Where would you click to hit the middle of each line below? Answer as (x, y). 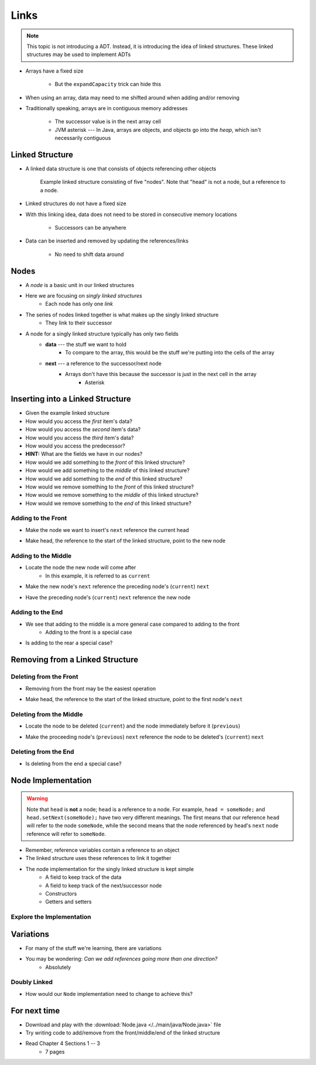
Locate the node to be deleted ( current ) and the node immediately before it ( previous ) (133, 726)
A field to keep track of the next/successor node (104, 885)
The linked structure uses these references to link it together (99, 858)
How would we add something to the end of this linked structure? (104, 479)
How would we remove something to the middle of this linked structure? (112, 495)
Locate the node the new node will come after (81, 568)
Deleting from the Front (44, 677)
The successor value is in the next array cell (108, 122)
